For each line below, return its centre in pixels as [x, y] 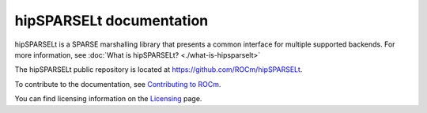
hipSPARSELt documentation [111, 21]
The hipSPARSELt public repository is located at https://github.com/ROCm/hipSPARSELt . [159, 70]
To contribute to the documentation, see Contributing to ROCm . [118, 84]
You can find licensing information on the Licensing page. [108, 99]
